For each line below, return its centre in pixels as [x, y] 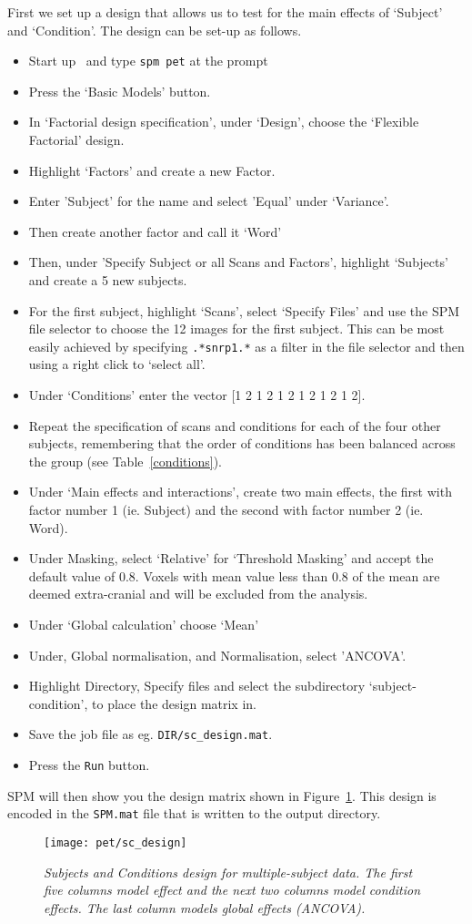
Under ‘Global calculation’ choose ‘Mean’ [144, 624]
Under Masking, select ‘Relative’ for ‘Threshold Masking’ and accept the [231, 558]
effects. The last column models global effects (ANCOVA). [205, 907]
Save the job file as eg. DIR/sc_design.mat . [151, 734]
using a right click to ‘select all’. [117, 364]
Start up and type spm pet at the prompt [148, 61]
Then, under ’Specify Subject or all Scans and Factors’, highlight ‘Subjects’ [238, 262]
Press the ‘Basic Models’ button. [120, 91]
